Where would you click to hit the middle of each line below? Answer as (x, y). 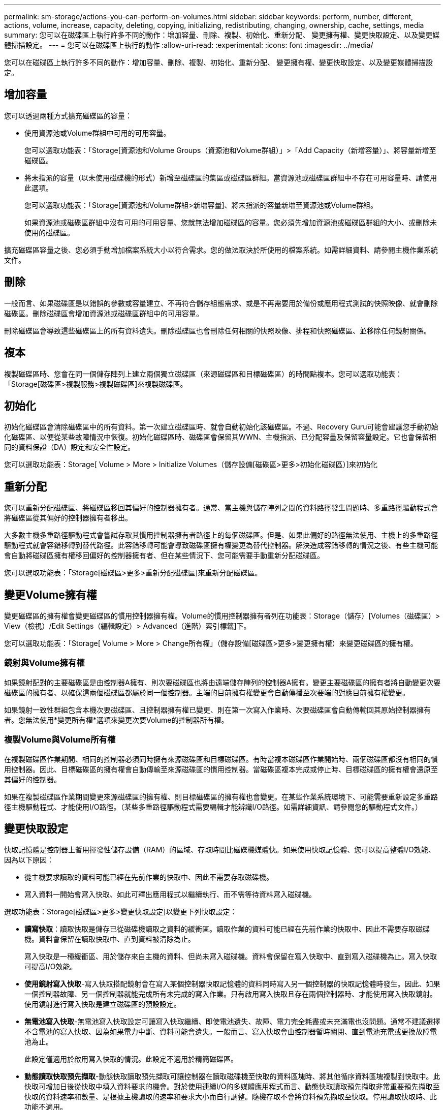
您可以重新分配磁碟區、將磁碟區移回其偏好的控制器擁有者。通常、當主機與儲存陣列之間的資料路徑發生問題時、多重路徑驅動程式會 (221, 508)
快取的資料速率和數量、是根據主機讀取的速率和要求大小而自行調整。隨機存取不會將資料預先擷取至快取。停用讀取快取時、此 (231, 1097)
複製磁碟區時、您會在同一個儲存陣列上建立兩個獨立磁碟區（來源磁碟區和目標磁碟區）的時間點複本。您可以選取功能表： (203, 374)
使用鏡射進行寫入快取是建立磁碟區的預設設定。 (103, 1004)
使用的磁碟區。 (49, 232)
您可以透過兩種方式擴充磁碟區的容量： (68, 115)
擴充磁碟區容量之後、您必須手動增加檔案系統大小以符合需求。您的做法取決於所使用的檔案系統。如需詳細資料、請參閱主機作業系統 (221, 250)
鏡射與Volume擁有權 (44, 663)
